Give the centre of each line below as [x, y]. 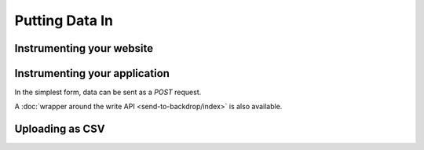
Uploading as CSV [60, 129]
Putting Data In [64, 20]
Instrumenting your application [92, 73]
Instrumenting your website [84, 48]
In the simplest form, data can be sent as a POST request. [108, 92]
